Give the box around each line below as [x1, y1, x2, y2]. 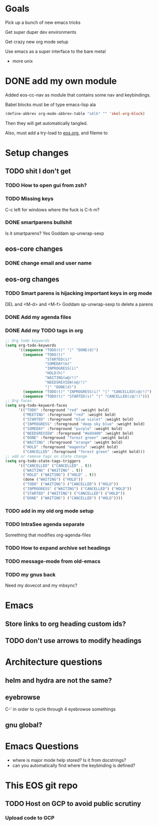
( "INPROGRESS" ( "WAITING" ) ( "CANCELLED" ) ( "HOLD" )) [23, 486, 132, 492]
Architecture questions [5, 656, 103, 668]
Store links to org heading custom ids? [5, 619, 126, 628]
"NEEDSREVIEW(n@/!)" [45, 380, 88, 385]
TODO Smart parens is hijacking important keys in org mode [5, 290, 153, 297]
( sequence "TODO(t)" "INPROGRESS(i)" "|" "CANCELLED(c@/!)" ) [23, 389, 152, 394]
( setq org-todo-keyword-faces [5, 403, 68, 408]
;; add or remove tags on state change [5, 454, 88, 459]
